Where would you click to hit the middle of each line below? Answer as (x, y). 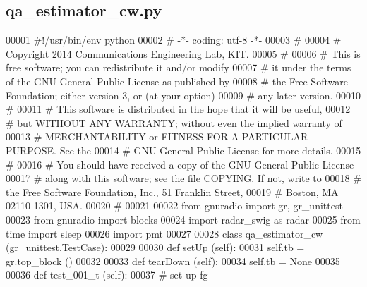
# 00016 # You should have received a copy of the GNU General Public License (180, 164)
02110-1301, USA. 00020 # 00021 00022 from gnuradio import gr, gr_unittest (174, 206)
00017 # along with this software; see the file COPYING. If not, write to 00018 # (183, 178)
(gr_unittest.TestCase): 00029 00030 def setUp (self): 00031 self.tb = (155, 247)
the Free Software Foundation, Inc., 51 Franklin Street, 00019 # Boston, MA (172, 191)
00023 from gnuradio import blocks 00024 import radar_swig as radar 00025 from (183, 219)
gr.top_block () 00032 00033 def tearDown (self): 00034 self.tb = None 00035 (173, 261)
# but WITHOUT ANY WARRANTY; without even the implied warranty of (174, 122)
